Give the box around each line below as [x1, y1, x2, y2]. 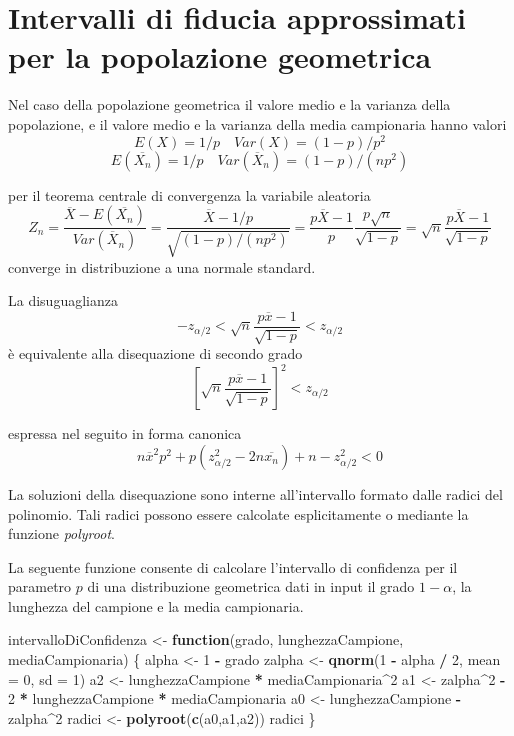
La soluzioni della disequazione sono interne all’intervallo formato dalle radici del [8, 483, 503, 504]
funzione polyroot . [8, 523, 115, 544]
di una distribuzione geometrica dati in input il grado [87, 576, 415, 597]
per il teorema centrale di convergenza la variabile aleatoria [8, 184, 371, 205]
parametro [8, 576, 72, 597]
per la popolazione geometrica [8, 36, 432, 77]
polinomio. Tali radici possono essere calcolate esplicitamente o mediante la [8, 503, 469, 524]
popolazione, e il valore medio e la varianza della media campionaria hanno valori [8, 113, 507, 134]
